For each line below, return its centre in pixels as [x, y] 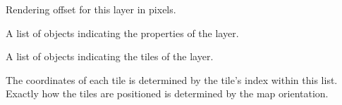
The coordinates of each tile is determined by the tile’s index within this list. [172, 79]
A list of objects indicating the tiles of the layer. [110, 56]
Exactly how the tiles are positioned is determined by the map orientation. [167, 93]
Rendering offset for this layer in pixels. [91, 9]
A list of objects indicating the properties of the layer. [122, 33]
